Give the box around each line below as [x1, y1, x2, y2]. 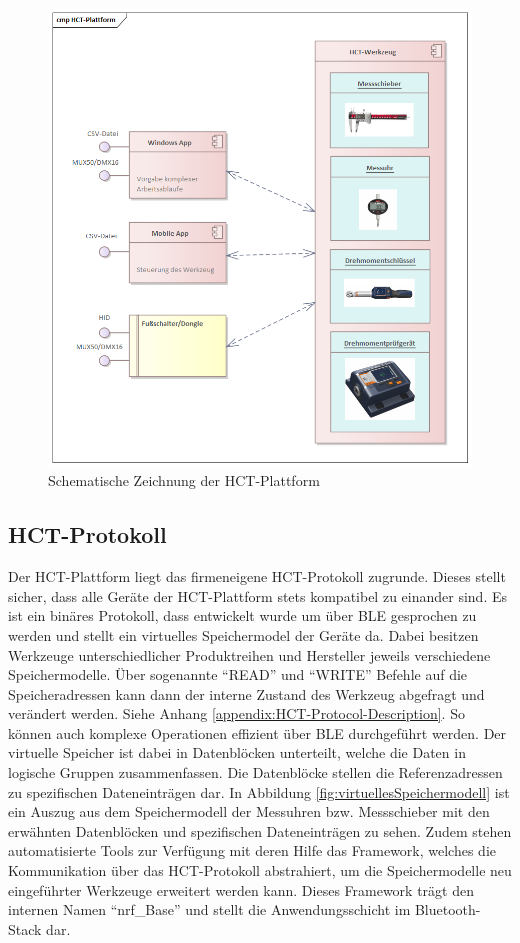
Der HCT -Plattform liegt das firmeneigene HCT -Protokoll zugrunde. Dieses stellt [8, 566, 506, 587]
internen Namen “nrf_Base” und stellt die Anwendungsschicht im [8, 899, 411, 920]
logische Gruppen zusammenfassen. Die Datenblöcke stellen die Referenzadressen [8, 762, 503, 783]
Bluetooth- [414, 899, 481, 920]
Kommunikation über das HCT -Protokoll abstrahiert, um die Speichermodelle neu [8, 860, 512, 881]
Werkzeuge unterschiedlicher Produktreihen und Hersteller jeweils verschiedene [8, 644, 491, 665]
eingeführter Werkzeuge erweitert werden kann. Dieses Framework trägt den [8, 879, 474, 900]
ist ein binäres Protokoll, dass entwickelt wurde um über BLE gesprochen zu [8, 605, 477, 626]
